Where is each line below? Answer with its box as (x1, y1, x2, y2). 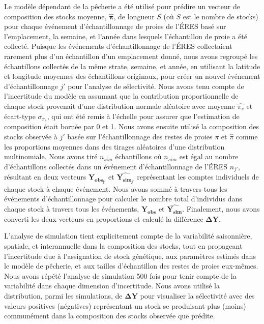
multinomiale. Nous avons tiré (4, 151, 98, 162)
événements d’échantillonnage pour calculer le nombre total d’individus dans (4, 193, 242, 204)
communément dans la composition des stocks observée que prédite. (4, 310, 215, 321)
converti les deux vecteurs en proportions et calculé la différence (4, 213, 203, 224)
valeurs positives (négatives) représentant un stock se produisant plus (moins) (4, 300, 246, 311)
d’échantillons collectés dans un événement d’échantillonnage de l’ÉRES (4, 161, 228, 171)
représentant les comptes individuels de (137, 171, 259, 182)
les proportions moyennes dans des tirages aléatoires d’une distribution (4, 141, 225, 152)
